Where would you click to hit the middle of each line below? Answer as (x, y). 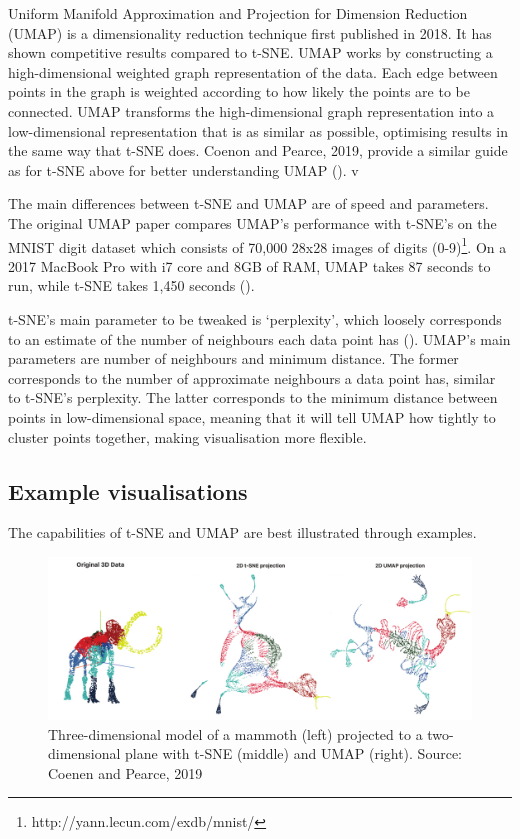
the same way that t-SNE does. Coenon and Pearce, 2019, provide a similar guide (258, 150)
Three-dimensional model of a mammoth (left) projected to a (235, 733)
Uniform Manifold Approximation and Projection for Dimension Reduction (238, 13)
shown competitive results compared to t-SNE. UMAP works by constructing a (250, 52)
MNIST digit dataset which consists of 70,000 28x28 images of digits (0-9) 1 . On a (257, 245)
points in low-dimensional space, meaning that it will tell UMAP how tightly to (252, 416)
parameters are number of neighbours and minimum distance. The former (233, 358)
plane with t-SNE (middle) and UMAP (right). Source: (293, 753)
